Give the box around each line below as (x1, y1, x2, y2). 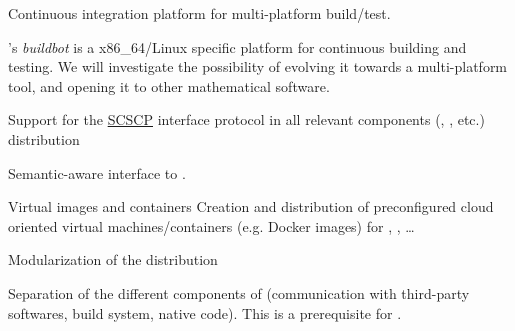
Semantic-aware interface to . (8, 162, 186, 183)
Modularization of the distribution (8, 249, 218, 270)
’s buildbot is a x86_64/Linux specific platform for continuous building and (8, 36, 467, 57)
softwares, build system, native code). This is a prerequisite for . (8, 302, 402, 323)
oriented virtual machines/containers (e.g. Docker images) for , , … (8, 215, 415, 236)
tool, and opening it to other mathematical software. (8, 75, 330, 96)
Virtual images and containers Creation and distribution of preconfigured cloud (8, 196, 494, 217)
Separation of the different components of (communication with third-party (8, 282, 470, 303)
